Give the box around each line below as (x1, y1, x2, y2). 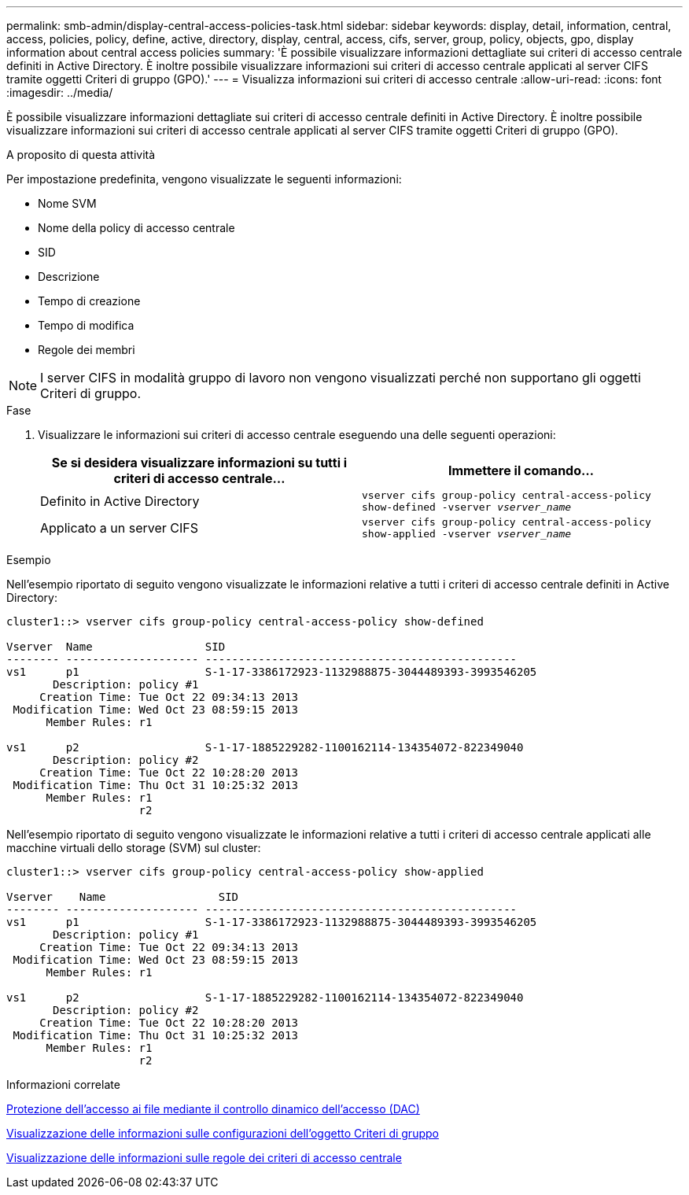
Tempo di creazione (38, 294, 141, 308)
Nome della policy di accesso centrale (38, 221, 235, 234)
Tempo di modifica (38, 319, 134, 332)
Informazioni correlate (6, 1078, 120, 1091)
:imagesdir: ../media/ (6, 86, 113, 99)
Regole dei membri (38, 343, 135, 356)
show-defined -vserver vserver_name (362, 501, 572, 513)
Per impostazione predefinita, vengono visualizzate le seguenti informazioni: (6, 172, 402, 186)
